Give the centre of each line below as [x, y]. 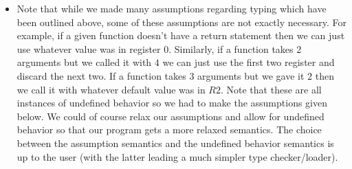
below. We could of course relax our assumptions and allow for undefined [170, 116]
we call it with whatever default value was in [111, 89]
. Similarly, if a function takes [231, 48]
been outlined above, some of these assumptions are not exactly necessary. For [181, 22]
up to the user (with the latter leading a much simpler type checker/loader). [177, 156]
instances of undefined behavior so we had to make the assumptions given [172, 103]
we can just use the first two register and [249, 62]
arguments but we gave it [251, 75]
